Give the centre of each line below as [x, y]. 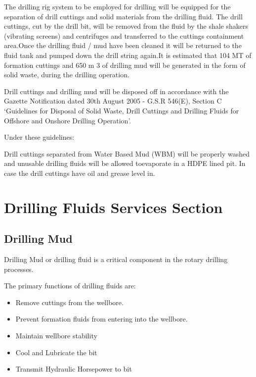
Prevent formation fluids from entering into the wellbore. [102, 319]
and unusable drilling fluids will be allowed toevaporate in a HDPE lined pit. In [125, 163]
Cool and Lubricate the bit [56, 352]
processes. [19, 269]
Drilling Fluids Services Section [113, 207]
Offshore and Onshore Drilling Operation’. [68, 120]
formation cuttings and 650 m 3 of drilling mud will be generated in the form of [125, 65]
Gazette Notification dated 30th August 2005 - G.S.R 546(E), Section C [113, 101]
